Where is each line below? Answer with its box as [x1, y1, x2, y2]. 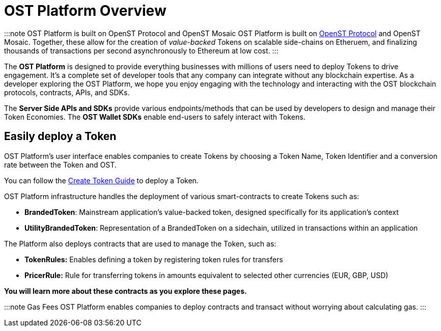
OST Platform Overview [4, 2, 167, 19]
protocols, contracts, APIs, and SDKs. [4, 88, 130, 97]
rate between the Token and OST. [4, 160, 117, 169]
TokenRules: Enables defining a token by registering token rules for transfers [24, 255, 283, 264]
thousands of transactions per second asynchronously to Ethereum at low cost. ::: [4, 46, 279, 55]
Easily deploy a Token [4, 130, 117, 143]
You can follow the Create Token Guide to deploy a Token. [4, 176, 199, 185]
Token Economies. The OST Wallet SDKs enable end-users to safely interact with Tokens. [4, 112, 306, 121]
